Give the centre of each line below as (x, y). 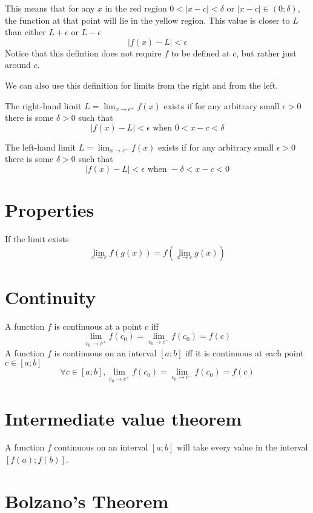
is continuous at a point (98, 326)
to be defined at (200, 53)
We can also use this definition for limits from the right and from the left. (142, 85)
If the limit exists (37, 239)
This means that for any (50, 8)
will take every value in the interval (242, 447)
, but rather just (266, 53)
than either (25, 32)
